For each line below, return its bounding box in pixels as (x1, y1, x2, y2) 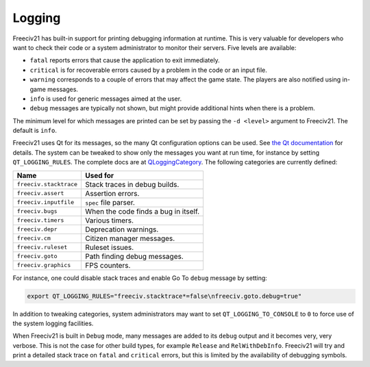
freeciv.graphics (16, 262, 71, 269)
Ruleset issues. (85, 242, 134, 252)
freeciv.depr (16, 226, 58, 233)
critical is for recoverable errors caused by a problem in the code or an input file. (29, 66, 267, 74)
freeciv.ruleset (16, 244, 68, 251)
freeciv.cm (16, 235, 51, 242)
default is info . (12, 127, 58, 135)
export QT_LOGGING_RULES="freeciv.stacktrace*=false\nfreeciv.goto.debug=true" (27, 292, 302, 300)
